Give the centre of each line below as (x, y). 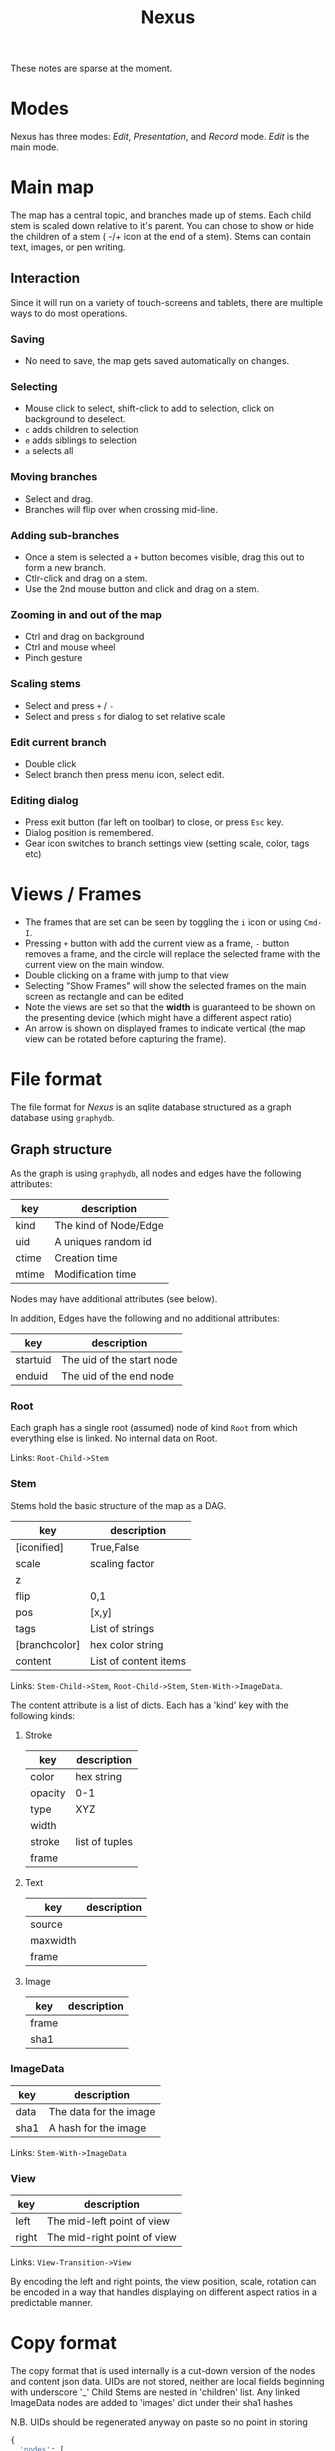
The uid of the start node (119, 1359)
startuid (33, 1359)
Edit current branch (58, 742)
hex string (98, 1776)
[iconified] (40, 1547)
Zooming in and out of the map (86, 614)
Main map (52, 187)
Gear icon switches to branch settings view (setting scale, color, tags (167, 843)
